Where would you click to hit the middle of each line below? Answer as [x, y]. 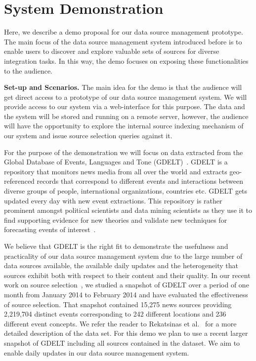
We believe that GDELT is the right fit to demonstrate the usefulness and [116, 246]
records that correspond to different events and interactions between [140, 181]
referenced [19, 181]
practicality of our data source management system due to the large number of [123, 256]
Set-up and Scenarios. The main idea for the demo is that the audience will [123, 87]
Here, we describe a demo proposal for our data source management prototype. [124, 32]
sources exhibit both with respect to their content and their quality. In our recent [127, 275]
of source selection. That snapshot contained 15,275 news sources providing [118, 304]
